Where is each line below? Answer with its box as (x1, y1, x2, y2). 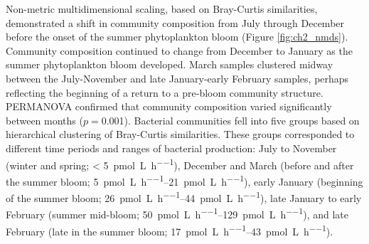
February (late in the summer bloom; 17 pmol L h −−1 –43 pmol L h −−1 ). (6, 221, 333, 238)
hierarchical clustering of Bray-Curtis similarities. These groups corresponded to (6, 127, 355, 142)
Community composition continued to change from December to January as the (6, 43, 353, 58)
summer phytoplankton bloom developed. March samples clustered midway (6, 57, 333, 72)
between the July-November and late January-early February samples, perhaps (6, 70, 349, 85)
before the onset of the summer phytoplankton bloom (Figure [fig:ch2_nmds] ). (6, 29, 348, 44)
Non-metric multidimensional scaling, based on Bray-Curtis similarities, (6, 1, 318, 16)
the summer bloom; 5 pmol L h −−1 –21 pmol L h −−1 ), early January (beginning (6, 171, 363, 189)
